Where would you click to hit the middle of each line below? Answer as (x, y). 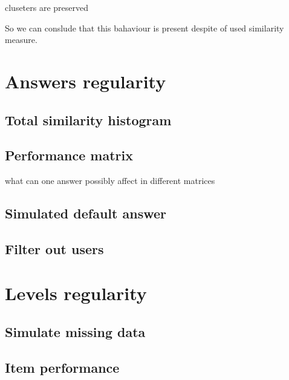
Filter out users (54, 248)
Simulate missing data (75, 332)
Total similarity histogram (88, 120)
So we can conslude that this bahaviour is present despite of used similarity (144, 28)
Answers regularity (86, 81)
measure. (21, 40)
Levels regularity (76, 293)
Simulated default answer (86, 213)
